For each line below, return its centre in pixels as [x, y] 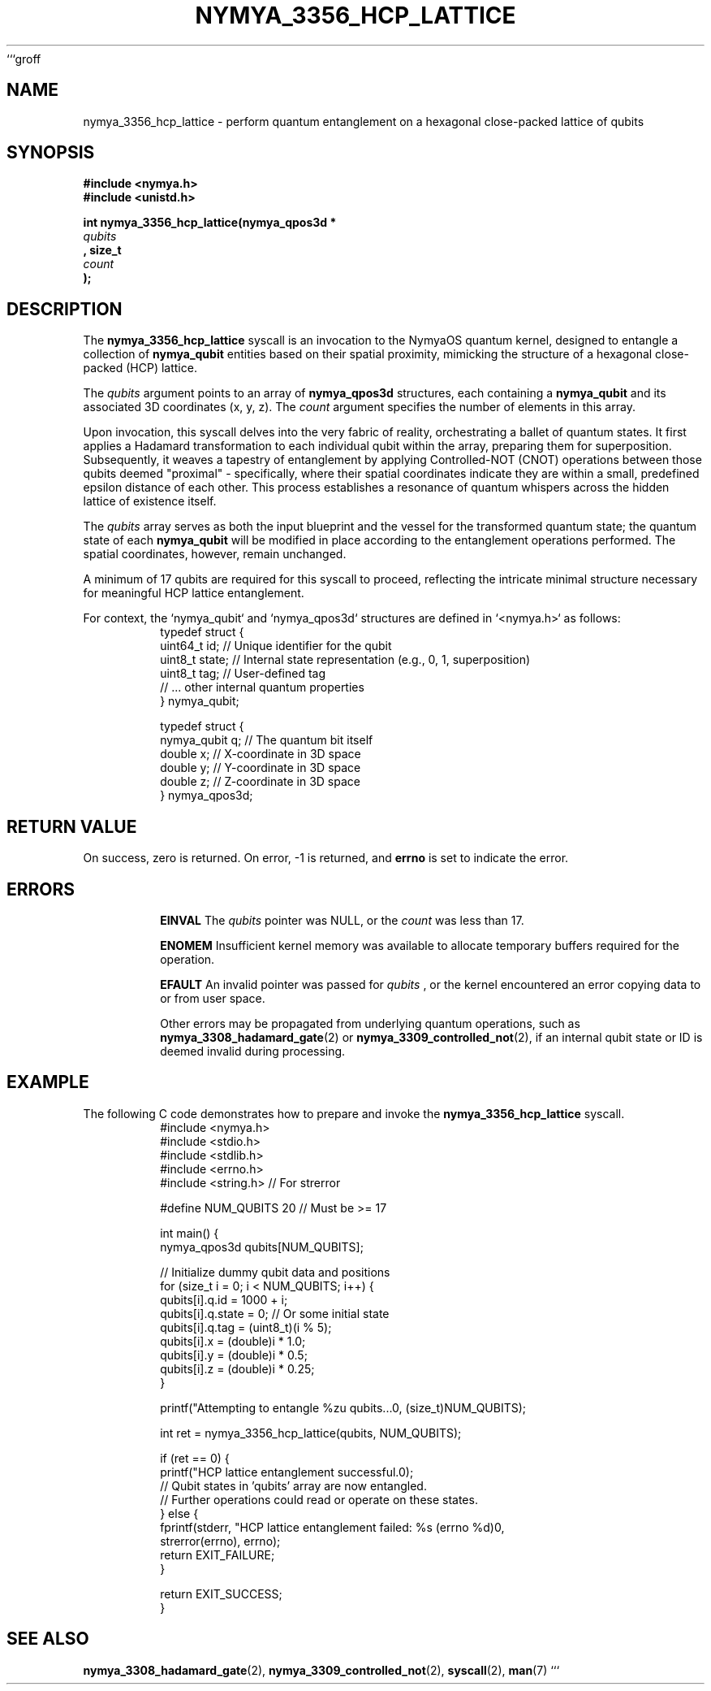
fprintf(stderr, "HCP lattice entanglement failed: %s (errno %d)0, [332, 1527]
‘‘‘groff [24, 59]
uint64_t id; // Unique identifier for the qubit [276, 646]
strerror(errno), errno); [220, 1541]
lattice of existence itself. [150, 501]
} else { [179, 1513]
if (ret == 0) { [195, 1458]
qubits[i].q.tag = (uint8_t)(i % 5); [246, 1327]
